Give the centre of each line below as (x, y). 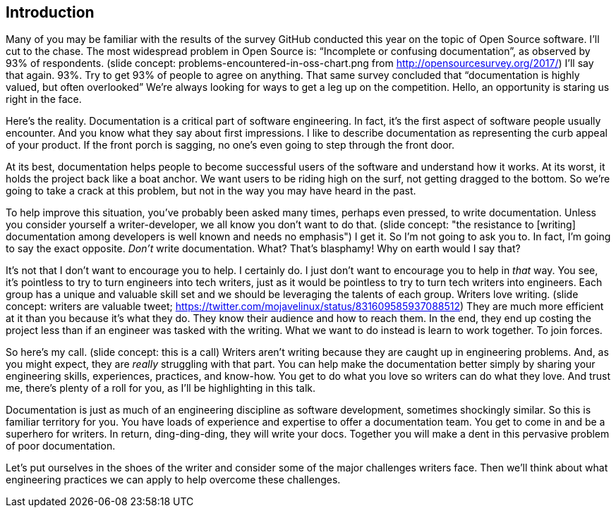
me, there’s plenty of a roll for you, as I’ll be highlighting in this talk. (161, 388)
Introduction (50, 12)
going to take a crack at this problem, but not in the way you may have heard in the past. (211, 191)
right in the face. (44, 99)
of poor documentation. (61, 446)
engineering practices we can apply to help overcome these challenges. (173, 480)
